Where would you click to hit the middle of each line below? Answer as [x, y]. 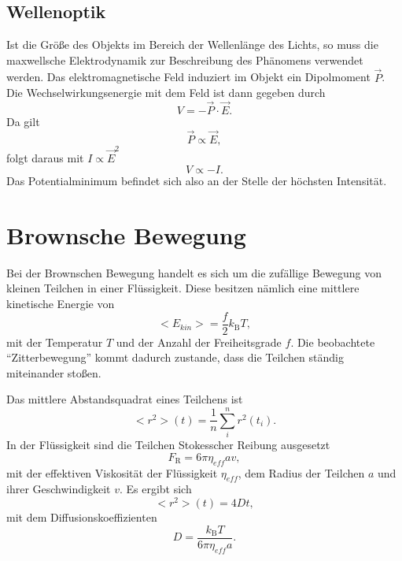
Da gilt [23, 122]
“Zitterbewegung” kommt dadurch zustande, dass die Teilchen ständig [175, 357]
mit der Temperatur [55, 342]
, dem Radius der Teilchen [301, 472]
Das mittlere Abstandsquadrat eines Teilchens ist [125, 399]
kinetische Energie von [61, 304]
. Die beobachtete [333, 342]
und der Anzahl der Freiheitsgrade [199, 342]
